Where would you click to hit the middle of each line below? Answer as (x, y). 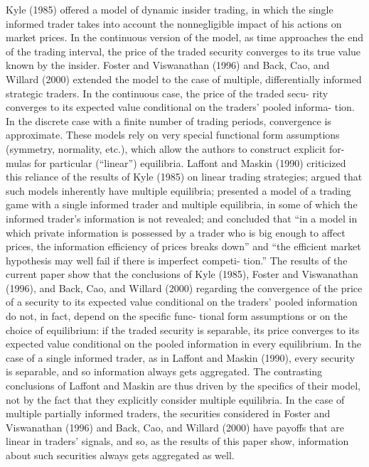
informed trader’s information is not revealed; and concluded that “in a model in (182, 218)
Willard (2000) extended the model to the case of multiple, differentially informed (184, 79)
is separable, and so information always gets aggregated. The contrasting (164, 371)
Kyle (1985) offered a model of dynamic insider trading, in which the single (170, 9)
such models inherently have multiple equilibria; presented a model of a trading (178, 190)
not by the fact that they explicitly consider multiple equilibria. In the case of (175, 399)
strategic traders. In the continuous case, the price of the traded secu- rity (167, 93)
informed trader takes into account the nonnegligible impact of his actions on (174, 23)
